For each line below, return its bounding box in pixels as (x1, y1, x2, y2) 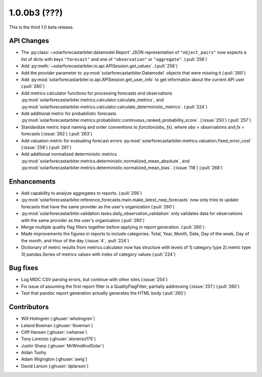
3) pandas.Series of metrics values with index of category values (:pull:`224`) (21, 251, 176, 257)
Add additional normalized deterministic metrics (21, 151, 117, 157)
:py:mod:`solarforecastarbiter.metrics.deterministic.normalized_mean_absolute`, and (21, 158, 190, 164)
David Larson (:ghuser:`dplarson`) (21, 363, 89, 369)
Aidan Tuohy (21, 349, 47, 356)
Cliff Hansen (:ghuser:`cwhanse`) (21, 329, 87, 335)
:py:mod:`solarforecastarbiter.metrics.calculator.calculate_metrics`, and (21, 97, 164, 103)
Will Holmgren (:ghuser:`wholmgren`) (21, 315, 96, 322)
